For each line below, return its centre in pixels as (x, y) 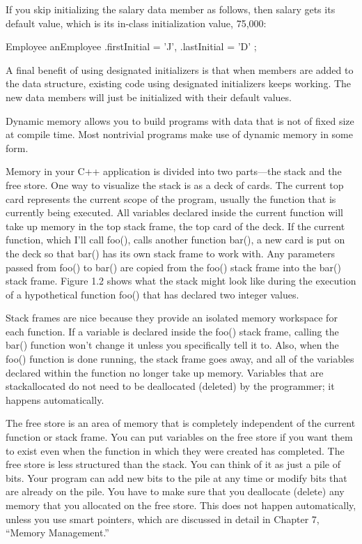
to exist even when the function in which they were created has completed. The (175, 450)
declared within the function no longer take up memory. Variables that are (165, 372)
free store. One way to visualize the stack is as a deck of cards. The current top (175, 184)
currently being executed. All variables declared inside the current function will (174, 212)
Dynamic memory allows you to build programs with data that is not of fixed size (180, 120)
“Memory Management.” (57, 532)
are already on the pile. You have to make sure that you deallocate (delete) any (175, 491)
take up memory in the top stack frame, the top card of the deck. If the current (175, 226)
